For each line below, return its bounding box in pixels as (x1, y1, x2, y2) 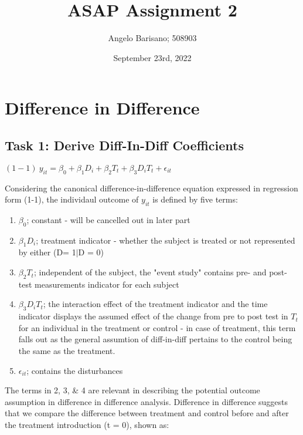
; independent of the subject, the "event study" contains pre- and (33, 266, 267, 278)
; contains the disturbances (26, 364, 123, 376)
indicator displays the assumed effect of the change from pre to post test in (18, 310, 288, 322)
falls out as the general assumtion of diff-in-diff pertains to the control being (18, 333, 292, 345)
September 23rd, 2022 (113, 51, 192, 63)
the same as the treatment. (18, 345, 115, 357)
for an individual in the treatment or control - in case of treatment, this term (18, 321, 296, 333)
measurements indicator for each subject (35, 278, 179, 290)
